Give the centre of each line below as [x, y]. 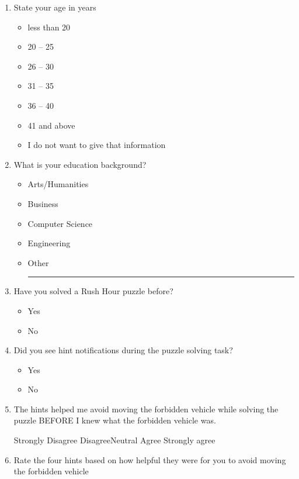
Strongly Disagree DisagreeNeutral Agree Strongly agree [114, 440]
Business [43, 203]
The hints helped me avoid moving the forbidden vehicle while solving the [146, 409]
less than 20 [49, 27]
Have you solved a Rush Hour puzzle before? [93, 291]
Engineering [49, 243]
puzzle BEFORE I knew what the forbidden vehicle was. [115, 420]
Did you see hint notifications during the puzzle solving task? [123, 350]
